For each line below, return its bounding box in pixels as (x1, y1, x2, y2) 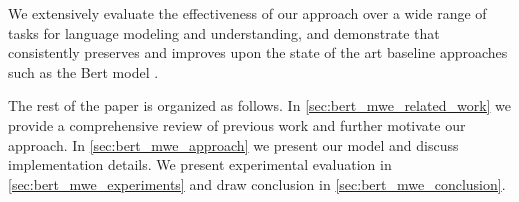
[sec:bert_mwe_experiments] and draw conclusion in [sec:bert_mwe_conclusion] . (8, 173, 506, 194)
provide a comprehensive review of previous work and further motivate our (8, 114, 466, 135)
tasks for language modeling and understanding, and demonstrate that (8, 22, 440, 43)
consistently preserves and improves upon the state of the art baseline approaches (8, 42, 508, 63)
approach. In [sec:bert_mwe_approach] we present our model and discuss (8, 134, 459, 155)
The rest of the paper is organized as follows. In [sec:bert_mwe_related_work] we (8, 95, 512, 116)
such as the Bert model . (8, 61, 159, 82)
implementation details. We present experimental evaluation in (8, 154, 392, 175)
